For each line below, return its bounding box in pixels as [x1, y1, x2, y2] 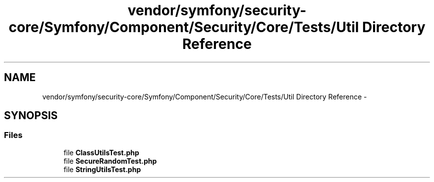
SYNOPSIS [4, 109, 58, 122]
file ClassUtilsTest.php [63, 148, 139, 157]
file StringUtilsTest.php [63, 165, 141, 174]
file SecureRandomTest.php [63, 156, 157, 165]
